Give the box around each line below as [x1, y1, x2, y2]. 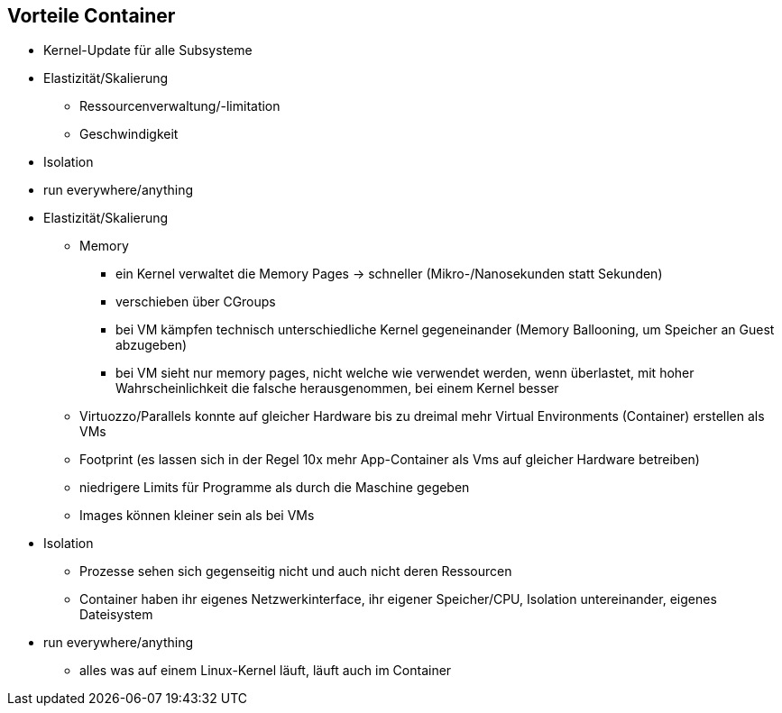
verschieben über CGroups [115, 294, 276, 310]
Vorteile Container [7, 5, 176, 27]
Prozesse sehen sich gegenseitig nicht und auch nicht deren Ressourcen [79, 563, 512, 580]
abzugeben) [115, 337, 188, 353]
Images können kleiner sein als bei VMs [79, 507, 315, 524]
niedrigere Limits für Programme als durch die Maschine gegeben [79, 480, 470, 496]
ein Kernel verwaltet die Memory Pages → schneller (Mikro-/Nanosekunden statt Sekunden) [115, 266, 663, 282]
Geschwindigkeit [79, 126, 179, 142]
